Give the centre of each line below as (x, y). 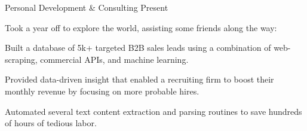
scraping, (21, 59)
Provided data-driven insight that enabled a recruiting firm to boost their (139, 79)
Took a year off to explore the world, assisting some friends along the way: (141, 27)
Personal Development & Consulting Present (87, 7)
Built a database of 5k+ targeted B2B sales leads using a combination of (138, 48)
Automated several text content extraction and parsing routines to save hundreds (153, 111)
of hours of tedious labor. (51, 123)
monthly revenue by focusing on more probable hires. (102, 91)
